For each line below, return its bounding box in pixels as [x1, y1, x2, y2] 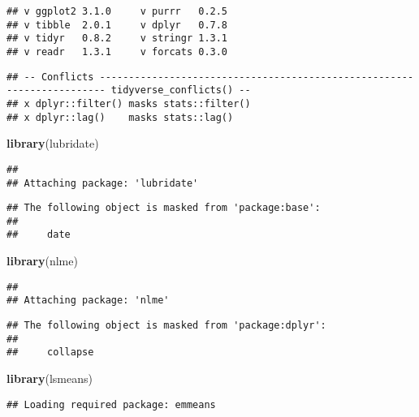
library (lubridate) [6, 135, 99, 152]
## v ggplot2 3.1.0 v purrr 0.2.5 [6, 6, 228, 17]
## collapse [6, 346, 94, 359]
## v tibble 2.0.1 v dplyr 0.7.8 [6, 19, 228, 31]
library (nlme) [6, 252, 78, 269]
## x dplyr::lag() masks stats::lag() [6, 111, 234, 123]
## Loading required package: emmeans [6, 398, 216, 411]
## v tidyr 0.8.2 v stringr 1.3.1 [6, 32, 228, 45]
